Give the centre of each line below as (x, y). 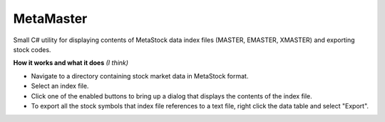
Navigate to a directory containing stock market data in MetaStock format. (140, 76)
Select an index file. (60, 86)
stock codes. (32, 49)
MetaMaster (50, 19)
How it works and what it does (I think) (71, 63)
